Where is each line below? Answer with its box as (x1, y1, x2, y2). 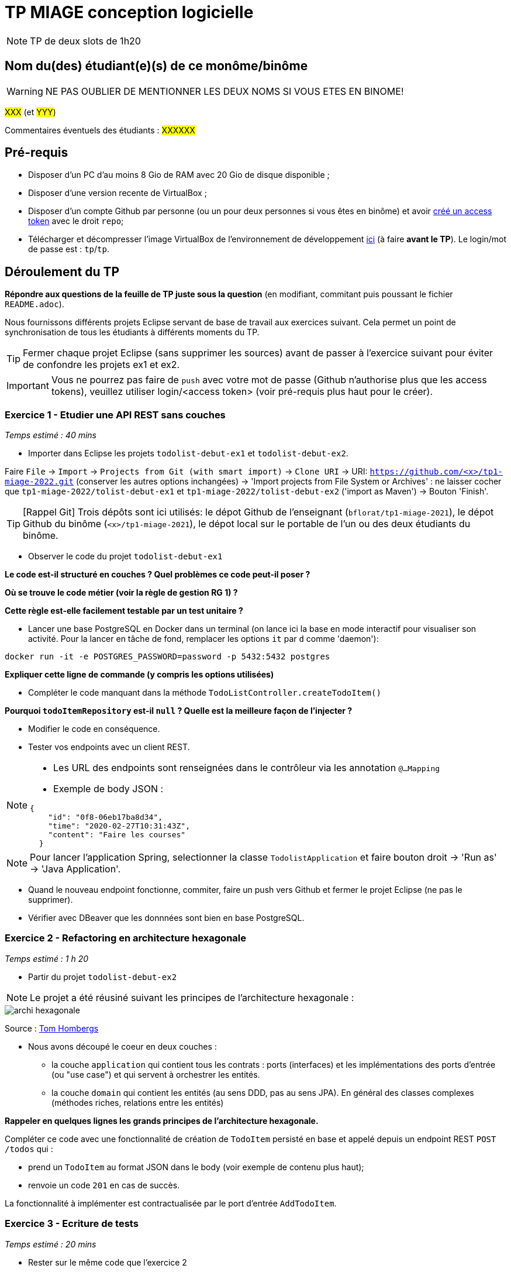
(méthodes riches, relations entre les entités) (51, 1097, 224, 1108)
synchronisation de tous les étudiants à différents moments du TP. (5, 327, 260, 338)
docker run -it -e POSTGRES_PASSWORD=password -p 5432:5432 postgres (5, 652, 330, 662)
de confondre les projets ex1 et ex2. (23, 359, 180, 371)
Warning (6, 85, 43, 97)
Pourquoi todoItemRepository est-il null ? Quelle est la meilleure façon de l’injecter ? (5, 706, 353, 716)
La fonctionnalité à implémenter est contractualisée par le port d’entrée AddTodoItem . (5, 1198, 337, 1208)
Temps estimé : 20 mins (5, 1239, 96, 1249)
